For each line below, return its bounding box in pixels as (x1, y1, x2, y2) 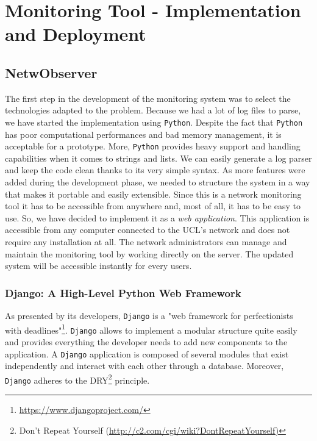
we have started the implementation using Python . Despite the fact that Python (5, 115, 303, 128)
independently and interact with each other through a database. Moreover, (5, 359, 284, 372)
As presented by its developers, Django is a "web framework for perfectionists (5, 309, 293, 322)
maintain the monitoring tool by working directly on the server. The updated (5, 247, 294, 260)
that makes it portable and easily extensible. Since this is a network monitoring (5, 187, 302, 200)
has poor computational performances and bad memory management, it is (5, 127, 282, 140)
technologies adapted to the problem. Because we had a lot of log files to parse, (5, 104, 301, 117)
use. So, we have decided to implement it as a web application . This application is (5, 211, 310, 224)
